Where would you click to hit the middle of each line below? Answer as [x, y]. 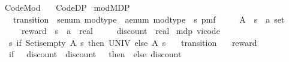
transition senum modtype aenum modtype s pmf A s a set [149, 19]
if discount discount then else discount [95, 54]
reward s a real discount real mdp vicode [121, 31]
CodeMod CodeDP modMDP [67, 7]
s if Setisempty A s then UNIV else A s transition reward [133, 42]
